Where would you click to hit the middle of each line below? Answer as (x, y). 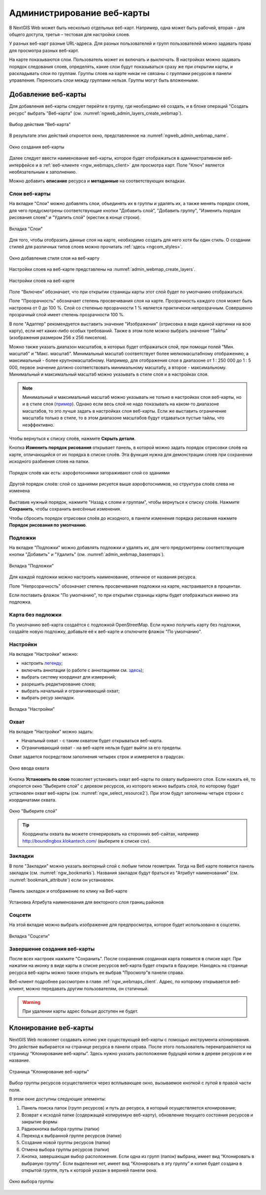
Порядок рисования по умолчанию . (48, 525)
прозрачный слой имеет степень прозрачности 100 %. (67, 315)
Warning (31, 1002)
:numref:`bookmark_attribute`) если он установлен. (62, 880)
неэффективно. (38, 425)
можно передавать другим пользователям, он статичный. (87, 988)
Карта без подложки (35, 615)
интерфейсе (22, 165)
